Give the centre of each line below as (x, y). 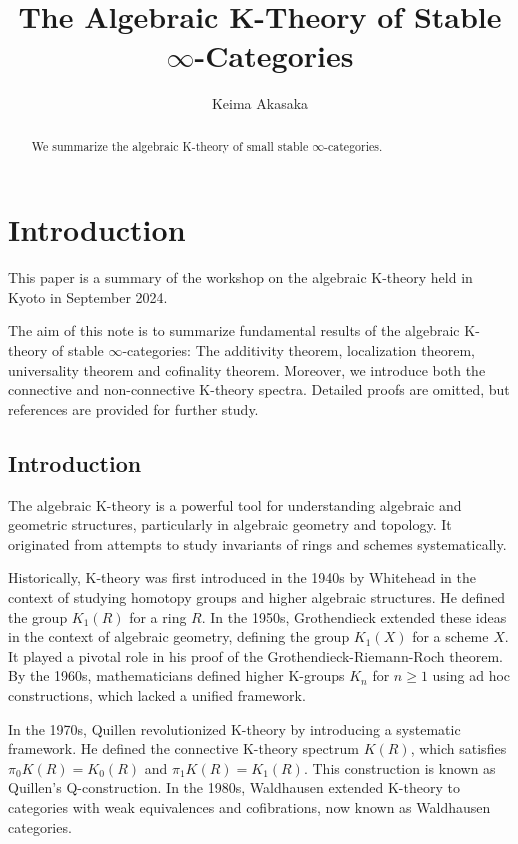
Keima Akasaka (260, 103)
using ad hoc (471, 675)
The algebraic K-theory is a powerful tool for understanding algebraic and (235, 504)
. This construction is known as (399, 767)
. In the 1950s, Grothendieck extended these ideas (354, 616)
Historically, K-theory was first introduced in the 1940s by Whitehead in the (242, 577)
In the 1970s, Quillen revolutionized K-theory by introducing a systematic (234, 728)
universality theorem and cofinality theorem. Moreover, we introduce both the (247, 369)
